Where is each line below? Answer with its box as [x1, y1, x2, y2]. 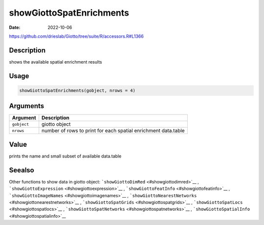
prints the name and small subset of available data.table [9, 153, 122, 159]
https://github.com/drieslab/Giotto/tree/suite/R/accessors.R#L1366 [9, 33, 144, 39]
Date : [9, 24, 21, 30]
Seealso [9, 166, 34, 174]
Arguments [9, 102, 44, 110]
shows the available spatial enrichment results [9, 59, 102, 65]
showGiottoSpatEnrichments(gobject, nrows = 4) [19, 88, 135, 93]
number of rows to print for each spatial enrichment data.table [42, 127, 185, 134]
